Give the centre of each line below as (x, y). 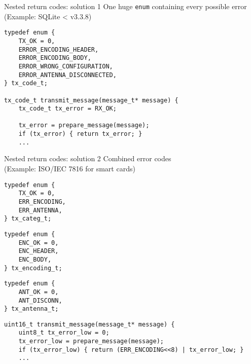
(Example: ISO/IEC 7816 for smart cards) (70, 169)
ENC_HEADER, (39, 251)
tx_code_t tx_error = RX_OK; (67, 109)
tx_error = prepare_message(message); (84, 125)
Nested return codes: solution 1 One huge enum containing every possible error (126, 6)
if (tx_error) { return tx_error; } (80, 134)
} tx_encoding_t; (33, 268)
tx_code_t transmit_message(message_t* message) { (91, 100)
